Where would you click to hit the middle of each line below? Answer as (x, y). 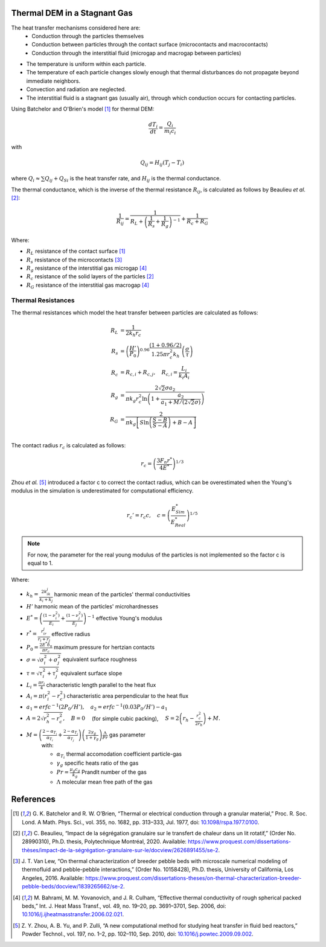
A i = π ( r (37, 697)
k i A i (184, 376)
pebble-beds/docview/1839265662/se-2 (73, 887)
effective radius (71, 634)
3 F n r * (164, 461)
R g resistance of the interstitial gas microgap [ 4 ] (87, 269)
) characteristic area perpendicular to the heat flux (126, 696)
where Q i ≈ (26, 179)
